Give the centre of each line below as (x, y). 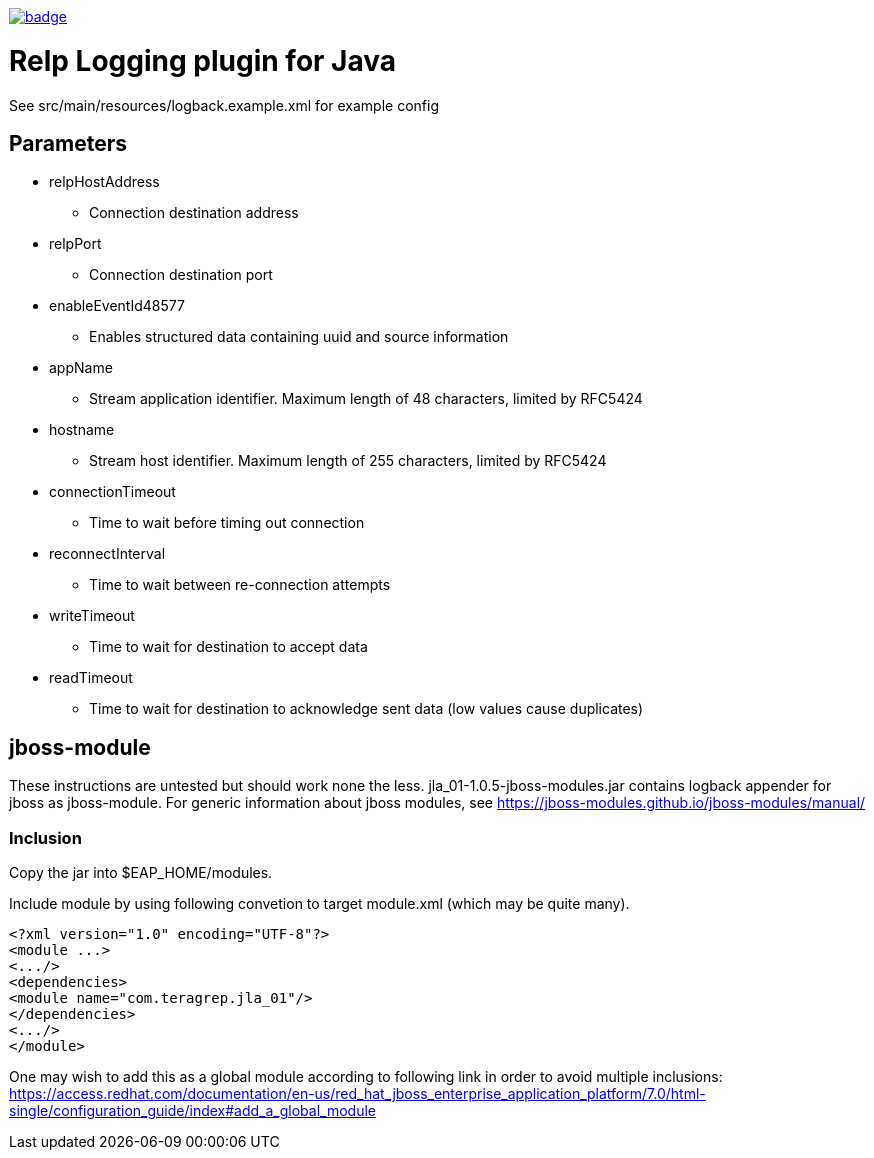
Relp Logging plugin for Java (202, 60)
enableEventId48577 (117, 306)
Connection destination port (181, 275)
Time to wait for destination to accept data (228, 647)
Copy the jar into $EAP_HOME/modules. (141, 872)
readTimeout (91, 678)
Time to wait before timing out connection (227, 523)
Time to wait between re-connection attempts (240, 585)
